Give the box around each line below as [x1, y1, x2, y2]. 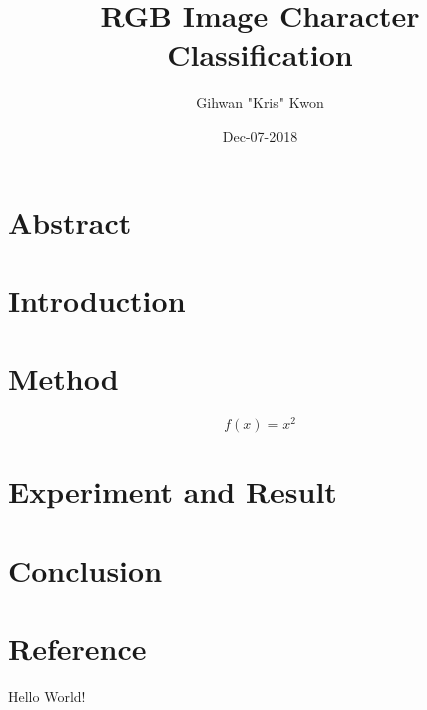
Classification [167, 34, 353, 75]
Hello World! [8, 686, 86, 707]
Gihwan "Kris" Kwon [196, 92, 324, 113]
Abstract [8, 201, 132, 242]
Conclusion [8, 549, 163, 590]
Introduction [8, 279, 186, 320]
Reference [8, 628, 147, 669]
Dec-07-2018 [222, 125, 298, 146]
